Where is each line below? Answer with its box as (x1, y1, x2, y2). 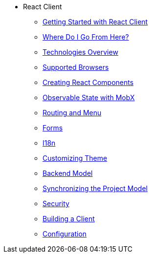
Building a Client (43, 214, 95, 223)
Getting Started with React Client (43, 18, 148, 26)
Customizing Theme (43, 154, 108, 162)
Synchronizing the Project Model (43, 184, 148, 193)
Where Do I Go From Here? (43, 33, 129, 41)
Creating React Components (43, 78, 134, 86)
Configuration (43, 230, 87, 238)
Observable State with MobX (43, 93, 135, 102)
